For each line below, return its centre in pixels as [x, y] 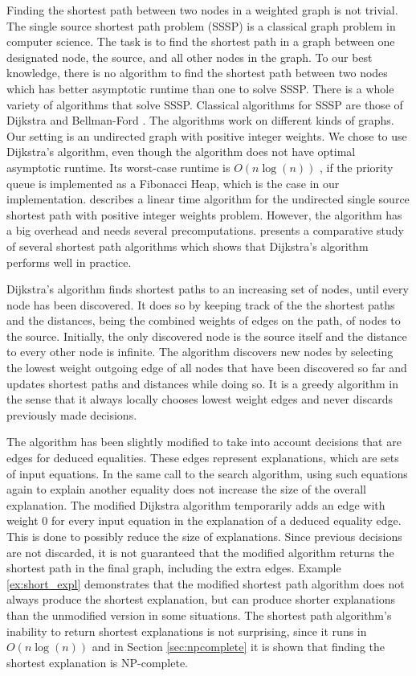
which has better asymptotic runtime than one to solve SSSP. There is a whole [200, 88]
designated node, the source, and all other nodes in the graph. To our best [190, 57]
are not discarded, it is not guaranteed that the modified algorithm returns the [200, 552]
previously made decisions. [72, 414]
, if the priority [356, 167]
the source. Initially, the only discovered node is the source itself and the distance [207, 336]
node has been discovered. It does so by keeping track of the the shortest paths [201, 304]
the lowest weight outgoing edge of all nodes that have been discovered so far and [207, 368]
